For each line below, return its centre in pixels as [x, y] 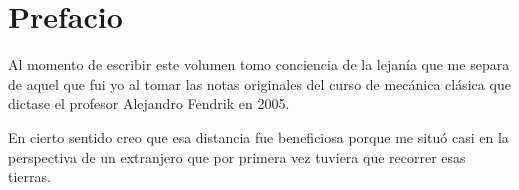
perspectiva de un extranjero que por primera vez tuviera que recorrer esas [237, 156]
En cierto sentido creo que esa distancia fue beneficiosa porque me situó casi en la [258, 136]
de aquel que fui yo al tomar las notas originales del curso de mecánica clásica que [259, 83]
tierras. [29, 176]
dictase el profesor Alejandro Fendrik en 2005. [149, 103]
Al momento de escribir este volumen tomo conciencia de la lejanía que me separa [259, 64]
